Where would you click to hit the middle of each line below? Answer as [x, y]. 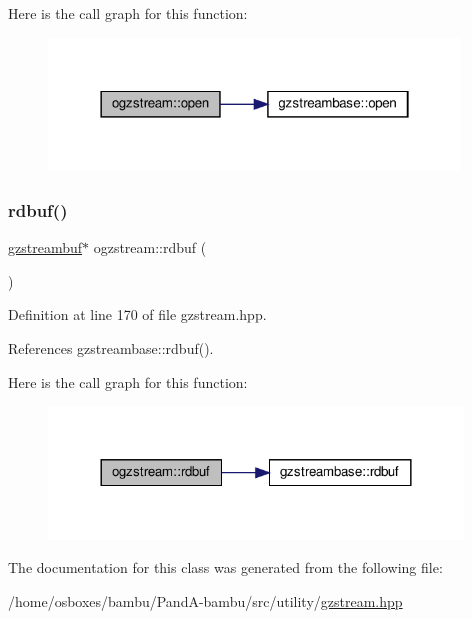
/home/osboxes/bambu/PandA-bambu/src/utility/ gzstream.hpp [205, 601]
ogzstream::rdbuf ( [150, 247]
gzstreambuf [45, 247]
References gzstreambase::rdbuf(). [111, 347]
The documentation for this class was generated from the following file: [225, 567]
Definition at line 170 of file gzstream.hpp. [137, 314]
